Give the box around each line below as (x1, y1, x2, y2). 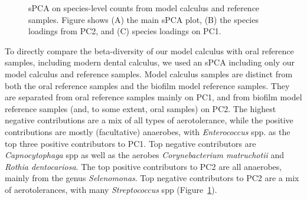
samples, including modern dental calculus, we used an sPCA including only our (5, 56, 295, 68)
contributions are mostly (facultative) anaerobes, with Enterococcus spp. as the (5, 125, 290, 137)
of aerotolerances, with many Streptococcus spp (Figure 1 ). (5, 183, 217, 195)
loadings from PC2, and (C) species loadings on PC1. (28, 25, 221, 37)
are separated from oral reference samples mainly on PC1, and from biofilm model (5, 91, 302, 103)
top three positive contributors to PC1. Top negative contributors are (5, 137, 256, 149)
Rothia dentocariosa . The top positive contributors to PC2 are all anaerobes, (5, 160, 282, 172)
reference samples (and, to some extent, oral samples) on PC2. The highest (5, 102, 276, 114)
